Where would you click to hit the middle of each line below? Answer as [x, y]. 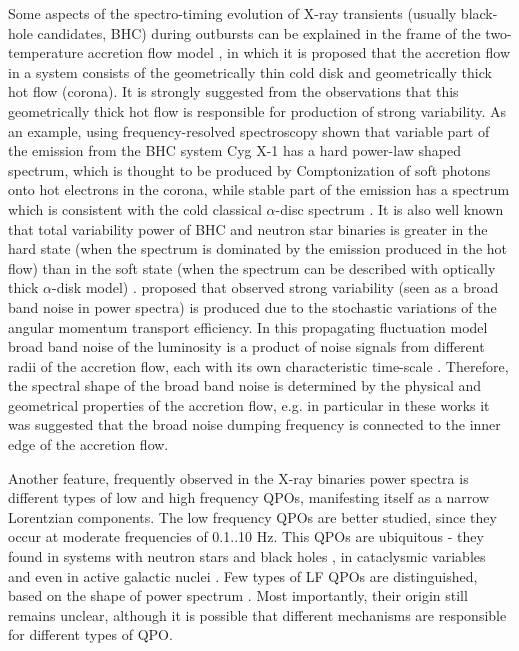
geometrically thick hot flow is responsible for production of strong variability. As [257, 110]
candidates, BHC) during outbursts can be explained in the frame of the [259, 32]
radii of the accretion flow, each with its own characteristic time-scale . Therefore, [258, 365]
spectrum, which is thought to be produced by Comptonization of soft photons [249, 169]
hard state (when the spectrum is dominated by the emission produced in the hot [258, 248]
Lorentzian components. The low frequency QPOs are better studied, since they [252, 516]
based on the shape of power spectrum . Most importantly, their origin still [238, 595]
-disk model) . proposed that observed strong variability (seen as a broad [275, 287]
